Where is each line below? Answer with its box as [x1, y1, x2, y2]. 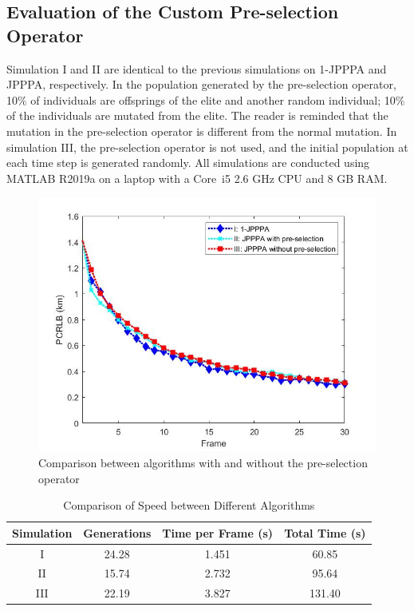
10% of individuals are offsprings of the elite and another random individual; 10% [6, 91, 405, 108]
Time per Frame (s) [162, 524, 274, 541]
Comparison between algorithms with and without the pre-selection [38, 454, 368, 470]
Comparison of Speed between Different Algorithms [63, 497, 315, 514]
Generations [83, 524, 152, 541]
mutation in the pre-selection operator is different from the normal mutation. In [6, 122, 397, 139]
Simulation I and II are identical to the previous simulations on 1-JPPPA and [6, 60, 387, 77]
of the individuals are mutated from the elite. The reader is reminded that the [6, 107, 388, 124]
